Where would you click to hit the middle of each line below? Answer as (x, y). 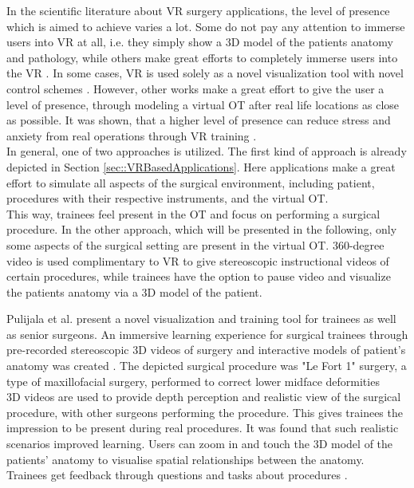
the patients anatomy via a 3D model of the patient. (134, 291)
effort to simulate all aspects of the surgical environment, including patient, (191, 182)
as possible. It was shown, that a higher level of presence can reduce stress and (199, 120)
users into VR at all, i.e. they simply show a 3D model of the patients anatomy (200, 42)
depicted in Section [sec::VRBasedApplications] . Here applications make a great (201, 166)
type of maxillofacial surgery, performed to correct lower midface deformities (193, 381)
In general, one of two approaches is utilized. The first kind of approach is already (207, 151)
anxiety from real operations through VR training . (132, 135)
